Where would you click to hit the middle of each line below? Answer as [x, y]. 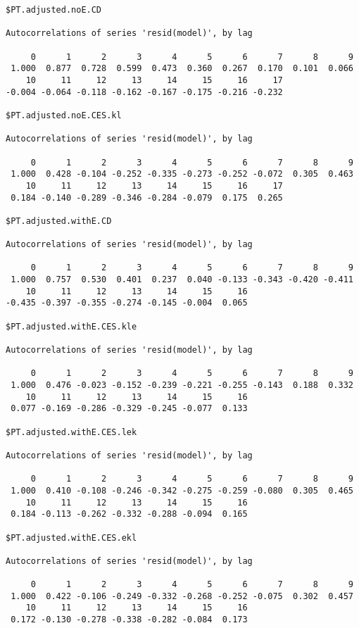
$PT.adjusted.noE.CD [54, 10]
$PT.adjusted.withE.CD [59, 221]
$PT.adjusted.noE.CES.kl [64, 115]
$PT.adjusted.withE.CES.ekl [71, 538]
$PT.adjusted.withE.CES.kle [71, 326]
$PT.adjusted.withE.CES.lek [71, 432]
